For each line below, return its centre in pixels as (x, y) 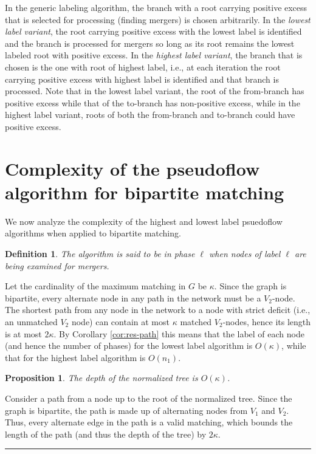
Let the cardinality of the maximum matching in (95, 286)
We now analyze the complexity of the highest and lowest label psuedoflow (144, 221)
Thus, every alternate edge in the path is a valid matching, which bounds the (149, 422)
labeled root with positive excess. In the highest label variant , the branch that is (154, 55)
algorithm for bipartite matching (145, 192)
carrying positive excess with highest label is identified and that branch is (142, 79)
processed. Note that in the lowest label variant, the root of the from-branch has (155, 91)
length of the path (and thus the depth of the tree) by (106, 434)
